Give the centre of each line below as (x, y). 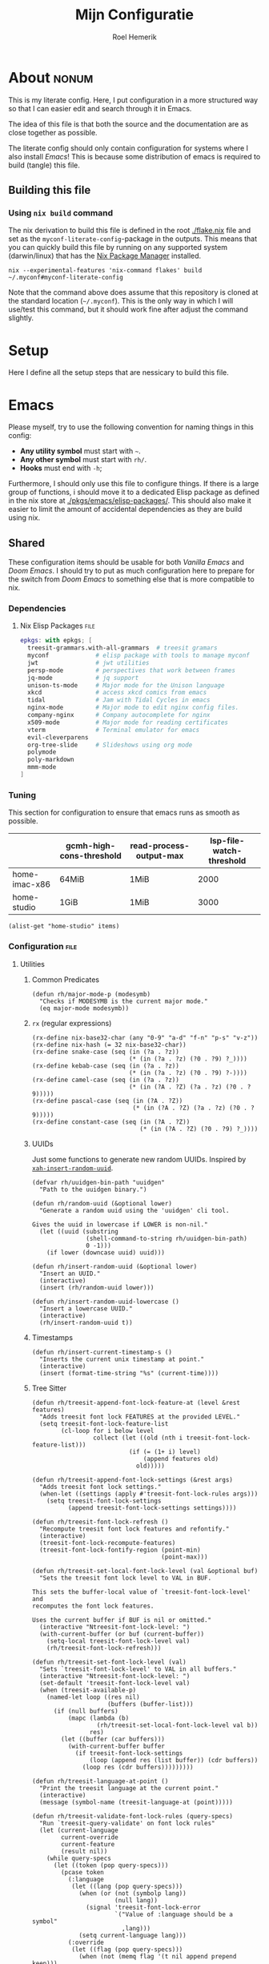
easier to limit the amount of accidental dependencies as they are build (125, 509)
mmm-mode (42, 767)
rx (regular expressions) (72, 1023)
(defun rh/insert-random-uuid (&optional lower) (114, 1266)
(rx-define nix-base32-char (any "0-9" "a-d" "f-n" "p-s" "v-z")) (145, 1038)
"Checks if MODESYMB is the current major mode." (123, 1001)
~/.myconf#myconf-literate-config (66, 278)
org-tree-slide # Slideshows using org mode (110, 745)
